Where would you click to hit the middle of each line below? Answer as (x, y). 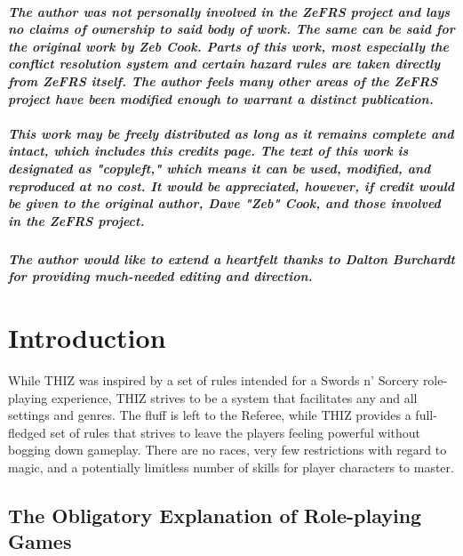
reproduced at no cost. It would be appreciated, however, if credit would (231, 185)
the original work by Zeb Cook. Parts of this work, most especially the (228, 46)
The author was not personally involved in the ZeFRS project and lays (229, 11)
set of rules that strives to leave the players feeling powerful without (235, 432)
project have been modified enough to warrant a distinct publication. (221, 98)
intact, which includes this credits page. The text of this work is (208, 151)
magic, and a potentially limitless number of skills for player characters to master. (231, 467)
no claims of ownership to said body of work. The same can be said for (231, 29)
